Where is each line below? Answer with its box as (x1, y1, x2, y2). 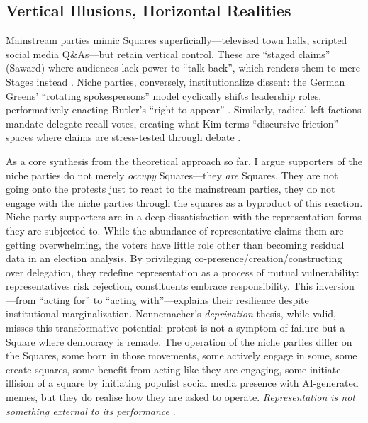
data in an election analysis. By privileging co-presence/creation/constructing (6, 251, 342, 266)
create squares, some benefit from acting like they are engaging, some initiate (6, 361, 341, 376)
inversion (316, 278, 355, 293)
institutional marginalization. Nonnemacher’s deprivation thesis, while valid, (6, 306, 337, 321)
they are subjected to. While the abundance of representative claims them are (6, 222, 344, 237)
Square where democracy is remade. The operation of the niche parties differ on (6, 334, 352, 349)
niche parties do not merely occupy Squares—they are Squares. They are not (6, 167, 338, 182)
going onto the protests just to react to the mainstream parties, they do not (6, 181, 335, 196)
